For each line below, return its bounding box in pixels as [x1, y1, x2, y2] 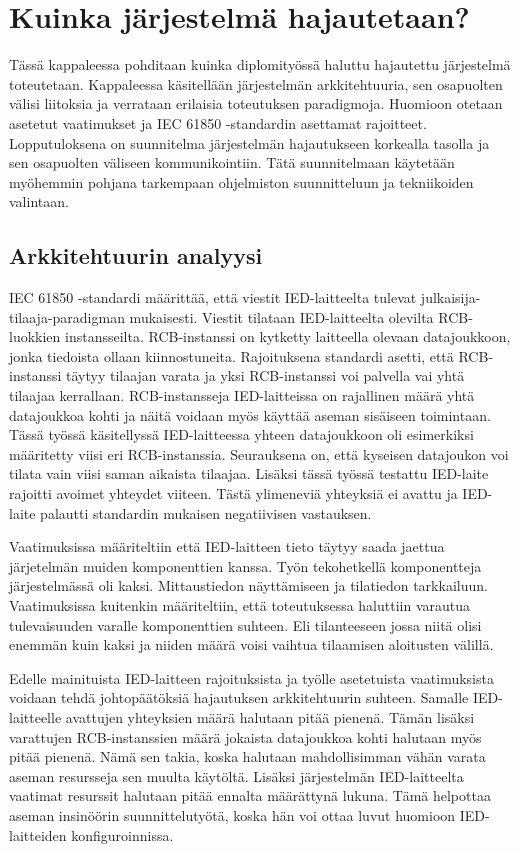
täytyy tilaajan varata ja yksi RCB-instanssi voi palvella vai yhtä [66, 365, 465, 386]
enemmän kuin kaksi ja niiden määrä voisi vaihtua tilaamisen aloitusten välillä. [9, 634, 494, 655]
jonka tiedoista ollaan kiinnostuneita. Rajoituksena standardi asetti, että [9, 345, 454, 366]
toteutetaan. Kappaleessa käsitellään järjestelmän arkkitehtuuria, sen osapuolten [9, 73, 503, 94]
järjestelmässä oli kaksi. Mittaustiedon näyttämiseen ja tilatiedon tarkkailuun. [9, 575, 488, 596]
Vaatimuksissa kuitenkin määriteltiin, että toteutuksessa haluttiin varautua [9, 594, 471, 615]
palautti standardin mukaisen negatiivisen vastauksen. [40, 502, 372, 523]
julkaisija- [420, 287, 481, 308]
